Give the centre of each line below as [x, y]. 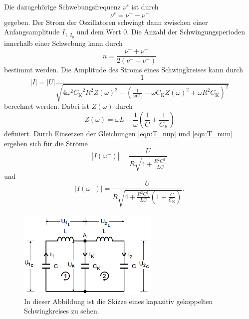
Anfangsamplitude [32, 32]
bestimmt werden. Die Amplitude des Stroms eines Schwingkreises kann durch [124, 70]
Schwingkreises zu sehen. [62, 311]
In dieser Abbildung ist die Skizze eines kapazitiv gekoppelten [119, 301]
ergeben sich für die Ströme [46, 143]
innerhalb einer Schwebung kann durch [63, 43]
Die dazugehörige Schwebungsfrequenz [62, 6]
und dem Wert [99, 32]
